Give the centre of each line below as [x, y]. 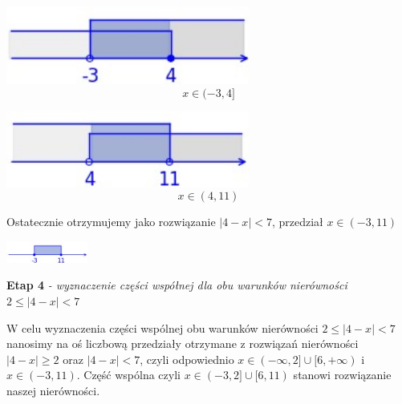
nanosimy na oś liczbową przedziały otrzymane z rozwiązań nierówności [183, 343]
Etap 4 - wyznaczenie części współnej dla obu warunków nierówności [177, 285]
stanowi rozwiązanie [342, 375]
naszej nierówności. [53, 390]
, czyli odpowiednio [187, 359]
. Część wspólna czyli [128, 375]
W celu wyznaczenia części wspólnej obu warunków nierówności [162, 327]
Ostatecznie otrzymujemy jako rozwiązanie [111, 222]
